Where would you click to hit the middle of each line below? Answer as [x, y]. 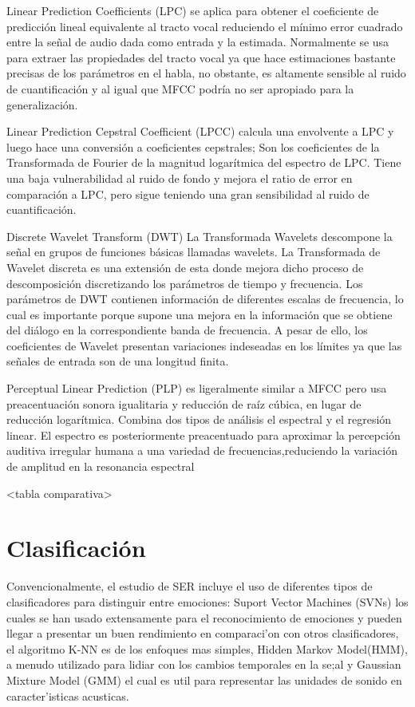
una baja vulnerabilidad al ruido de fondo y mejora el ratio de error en [180, 178]
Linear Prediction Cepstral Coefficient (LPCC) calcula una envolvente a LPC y [200, 131]
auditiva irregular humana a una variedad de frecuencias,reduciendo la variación [202, 450]
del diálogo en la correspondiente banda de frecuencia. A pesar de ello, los [187, 330]
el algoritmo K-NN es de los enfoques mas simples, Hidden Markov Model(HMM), [207, 648]
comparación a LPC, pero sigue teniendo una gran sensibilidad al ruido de [188, 194]
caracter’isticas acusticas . [68, 695]
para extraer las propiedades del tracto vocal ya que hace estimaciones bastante [201, 57]
